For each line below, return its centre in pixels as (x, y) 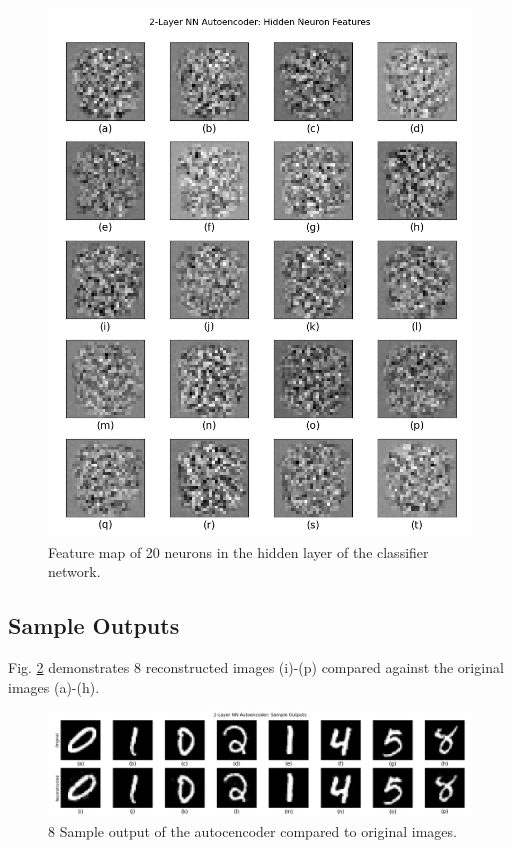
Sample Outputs (94, 625)
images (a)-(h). (54, 686)
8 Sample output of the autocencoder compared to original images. (252, 830)
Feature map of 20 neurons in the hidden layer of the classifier (238, 551)
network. (74, 571)
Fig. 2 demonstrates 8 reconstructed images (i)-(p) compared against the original (256, 666)
